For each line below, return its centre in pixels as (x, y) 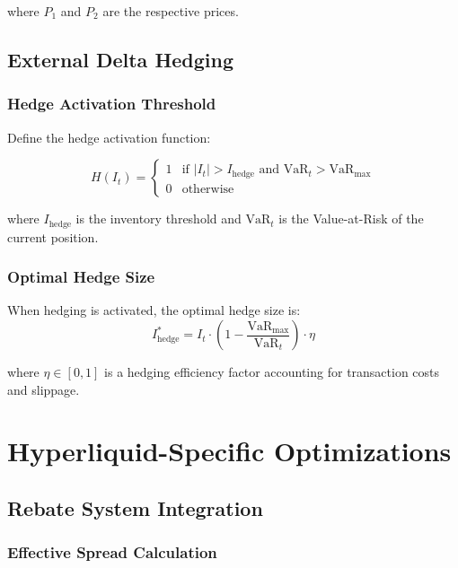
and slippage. (44, 389)
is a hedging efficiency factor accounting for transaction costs (272, 372)
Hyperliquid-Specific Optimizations (229, 451)
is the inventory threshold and (159, 218)
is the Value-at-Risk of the (351, 218)
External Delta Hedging (121, 59)
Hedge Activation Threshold (112, 104)
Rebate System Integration (135, 508)
